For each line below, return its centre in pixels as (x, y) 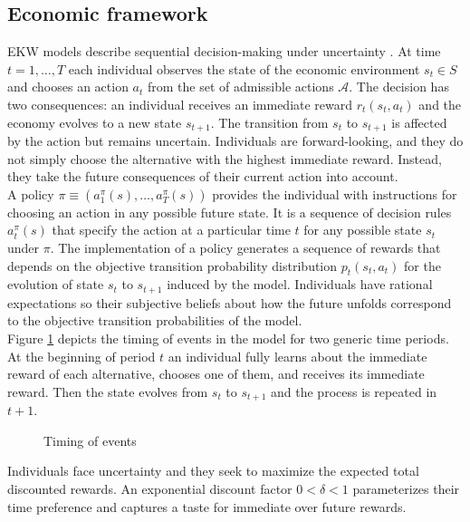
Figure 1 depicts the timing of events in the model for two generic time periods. (228, 338)
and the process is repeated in (354, 391)
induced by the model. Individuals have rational (300, 284)
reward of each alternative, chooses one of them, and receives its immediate (216, 374)
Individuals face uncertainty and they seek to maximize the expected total (213, 471)
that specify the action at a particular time (171, 230)
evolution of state (56, 284)
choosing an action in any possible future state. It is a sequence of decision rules (230, 212)
